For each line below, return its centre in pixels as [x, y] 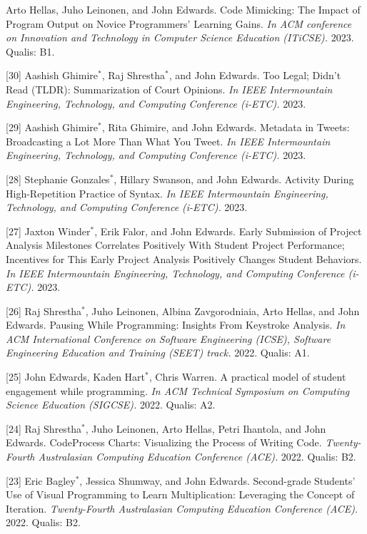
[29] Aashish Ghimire [52, 127]
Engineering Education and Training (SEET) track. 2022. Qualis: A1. [158, 353]
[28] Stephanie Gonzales [58, 179]
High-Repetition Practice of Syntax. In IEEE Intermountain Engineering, [167, 193]
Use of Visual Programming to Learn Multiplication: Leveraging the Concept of [180, 494]
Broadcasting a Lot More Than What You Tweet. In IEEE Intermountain [168, 141]
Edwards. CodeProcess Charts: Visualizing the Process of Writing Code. [164, 442]
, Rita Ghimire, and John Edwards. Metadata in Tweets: [226, 127]
